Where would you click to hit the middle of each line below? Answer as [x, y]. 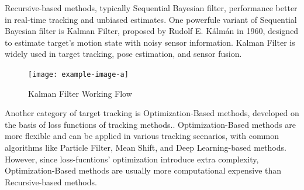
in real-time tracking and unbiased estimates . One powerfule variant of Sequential [151, 19]
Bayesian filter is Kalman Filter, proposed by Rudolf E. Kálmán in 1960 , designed [152, 31]
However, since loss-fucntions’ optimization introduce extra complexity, [132, 159]
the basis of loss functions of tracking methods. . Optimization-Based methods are [150, 124]
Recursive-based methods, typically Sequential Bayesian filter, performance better [151, 8]
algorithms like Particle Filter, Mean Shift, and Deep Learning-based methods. [146, 147]
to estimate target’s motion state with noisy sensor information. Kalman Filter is [150, 42]
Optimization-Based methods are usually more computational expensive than [143, 170]
